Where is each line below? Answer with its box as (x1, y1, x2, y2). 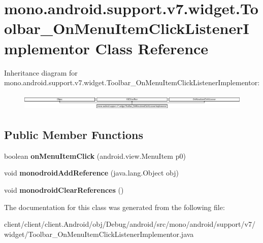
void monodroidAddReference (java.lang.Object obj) (4, 167, 179, 178)
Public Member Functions (4, 126, 143, 142)
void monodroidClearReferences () (4, 184, 124, 195)
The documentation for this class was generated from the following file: (4, 201, 225, 212)
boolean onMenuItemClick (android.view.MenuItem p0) (4, 150, 186, 161)
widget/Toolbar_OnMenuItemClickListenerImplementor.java (4, 228, 194, 239)
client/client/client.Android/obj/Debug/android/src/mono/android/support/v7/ (4, 219, 255, 229)
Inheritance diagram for (4, 67, 78, 78)
